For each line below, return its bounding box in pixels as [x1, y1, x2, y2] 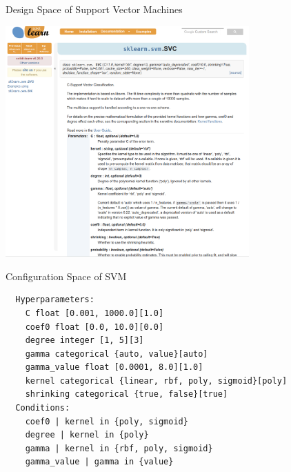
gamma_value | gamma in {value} [25, 457, 174, 467]
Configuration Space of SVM [6, 268, 127, 283]
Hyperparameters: [15, 295, 94, 305]
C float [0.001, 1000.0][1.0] [25, 308, 164, 318]
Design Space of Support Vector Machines [6, 2, 183, 16]
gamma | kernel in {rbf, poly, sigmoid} [25, 443, 213, 453]
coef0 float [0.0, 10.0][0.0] [25, 322, 164, 332]
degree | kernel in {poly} [25, 430, 149, 440]
